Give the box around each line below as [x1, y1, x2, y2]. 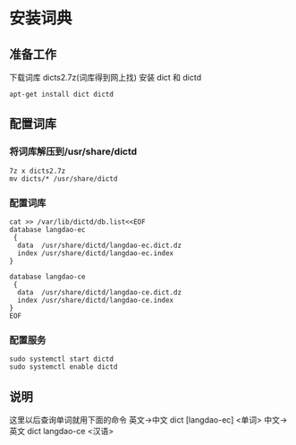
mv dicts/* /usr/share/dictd [9, 174, 118, 184]
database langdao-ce [9, 272, 87, 281]
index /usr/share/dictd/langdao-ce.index [17, 295, 174, 304]
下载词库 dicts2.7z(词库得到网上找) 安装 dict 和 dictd [9, 73, 202, 82]
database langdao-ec [9, 225, 87, 234]
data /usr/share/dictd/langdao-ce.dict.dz [17, 287, 182, 296]
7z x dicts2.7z [9, 167, 66, 175]
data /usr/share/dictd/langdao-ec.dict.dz [17, 241, 182, 250]
